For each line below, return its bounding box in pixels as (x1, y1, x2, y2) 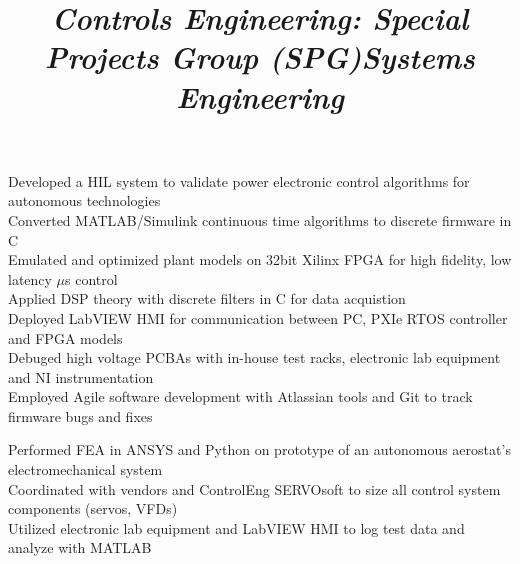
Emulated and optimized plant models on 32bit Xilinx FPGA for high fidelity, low (8, 249, 512, 270)
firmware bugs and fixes (8, 405, 153, 426)
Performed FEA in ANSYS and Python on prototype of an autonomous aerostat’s (8, 439, 511, 460)
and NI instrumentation (8, 366, 154, 387)
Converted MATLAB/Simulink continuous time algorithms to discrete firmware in (8, 209, 512, 230)
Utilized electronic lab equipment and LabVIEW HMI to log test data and (8, 517, 465, 538)
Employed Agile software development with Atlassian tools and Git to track (8, 386, 473, 407)
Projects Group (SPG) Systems (45, 36, 475, 78)
